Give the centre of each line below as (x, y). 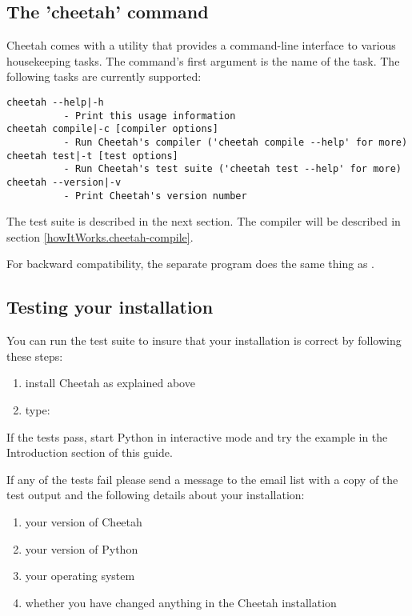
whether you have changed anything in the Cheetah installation (181, 602)
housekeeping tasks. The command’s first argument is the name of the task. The (203, 60)
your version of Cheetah (84, 521)
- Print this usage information (150, 116)
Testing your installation (110, 307)
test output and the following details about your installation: (156, 495)
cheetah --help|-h (55, 102)
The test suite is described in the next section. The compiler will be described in (204, 221)
